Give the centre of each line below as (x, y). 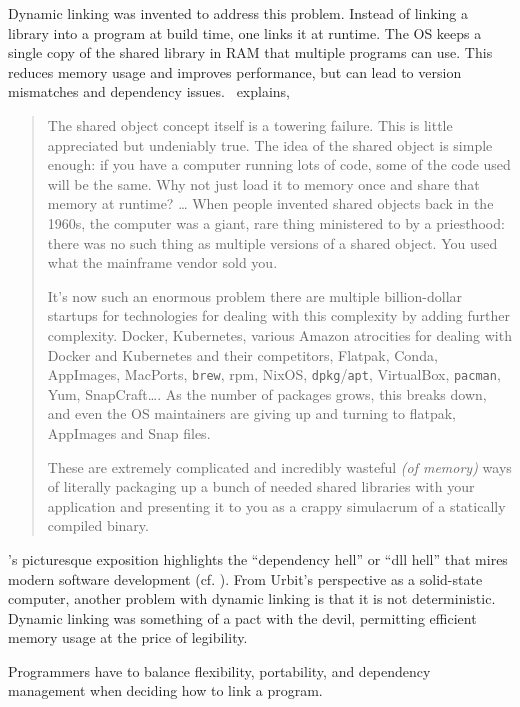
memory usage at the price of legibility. (128, 637)
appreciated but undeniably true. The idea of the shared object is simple (270, 144)
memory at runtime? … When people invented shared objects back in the (270, 203)
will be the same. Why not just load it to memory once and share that (263, 183)
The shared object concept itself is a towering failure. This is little (250, 124)
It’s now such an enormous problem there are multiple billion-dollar (255, 295)
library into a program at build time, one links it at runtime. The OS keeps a (245, 32)
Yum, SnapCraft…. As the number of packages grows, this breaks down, (267, 393)
